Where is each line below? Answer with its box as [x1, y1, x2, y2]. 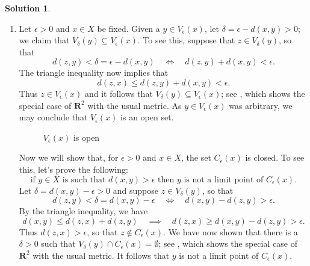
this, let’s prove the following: [19, 162, 128, 175]
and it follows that [84, 87, 153, 99]
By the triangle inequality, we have [19, 205, 148, 217]
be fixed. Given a [97, 22, 160, 34]
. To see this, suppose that [137, 34, 235, 46]
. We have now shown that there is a [163, 225, 298, 238]
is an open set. [120, 111, 174, 123]
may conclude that [19, 111, 88, 123]
